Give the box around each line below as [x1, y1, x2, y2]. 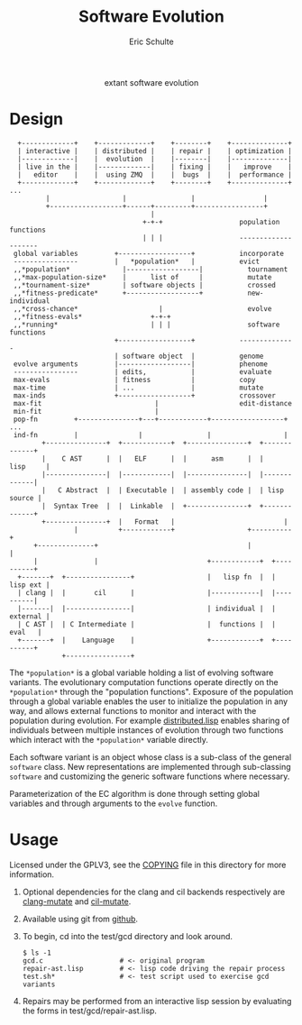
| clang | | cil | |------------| [17, 588, 264, 597]
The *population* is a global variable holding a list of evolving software [9, 667, 274, 678]
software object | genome [122, 352, 264, 361]
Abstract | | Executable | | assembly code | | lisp [66, 485, 284, 495]
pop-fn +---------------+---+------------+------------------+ [13, 415, 288, 424]
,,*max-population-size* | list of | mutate [13, 272, 272, 281]
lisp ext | [9, 580, 50, 590]
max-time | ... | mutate [13, 383, 264, 392]
